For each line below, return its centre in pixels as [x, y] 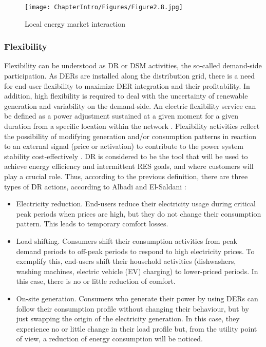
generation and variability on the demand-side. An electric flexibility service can [130, 105]
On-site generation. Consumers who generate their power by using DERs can [137, 298]
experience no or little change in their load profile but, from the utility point [137, 328]
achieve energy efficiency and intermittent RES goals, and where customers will [129, 166]
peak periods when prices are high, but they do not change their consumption [139, 213]
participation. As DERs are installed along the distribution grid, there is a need [130, 76]
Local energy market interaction [75, 23]
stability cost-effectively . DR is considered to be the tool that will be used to [126, 156]
